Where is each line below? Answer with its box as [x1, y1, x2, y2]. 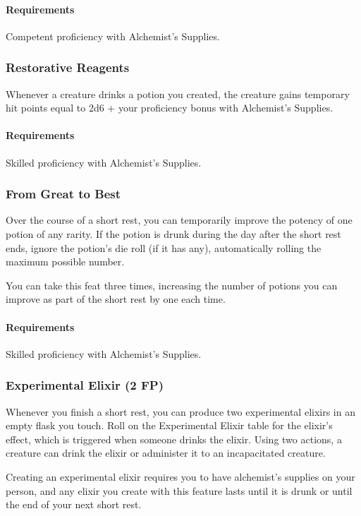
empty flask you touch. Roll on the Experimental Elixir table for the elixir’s [6, 418, 333, 433]
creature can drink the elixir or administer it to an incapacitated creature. [6, 445, 326, 460]
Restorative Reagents [6, 59, 130, 76]
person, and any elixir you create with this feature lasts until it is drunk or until [6, 483, 353, 498]
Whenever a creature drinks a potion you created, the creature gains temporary [6, 86, 350, 101]
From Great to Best [6, 185, 121, 203]
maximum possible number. [6, 254, 125, 269]
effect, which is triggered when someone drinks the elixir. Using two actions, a [6, 431, 342, 446]
